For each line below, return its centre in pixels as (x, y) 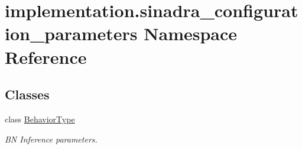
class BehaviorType (40, 119)
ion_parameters (71, 33)
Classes (27, 94)
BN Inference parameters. (51, 139)
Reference (46, 56)
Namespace (191, 33)
